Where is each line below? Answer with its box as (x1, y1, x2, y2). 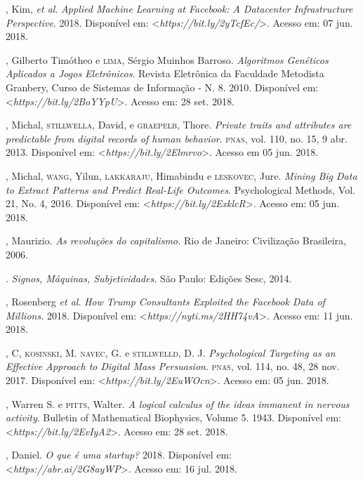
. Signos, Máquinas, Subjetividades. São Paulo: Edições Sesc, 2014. (6, 270, 292, 285)
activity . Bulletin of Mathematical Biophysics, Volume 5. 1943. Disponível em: (6, 410, 341, 425)
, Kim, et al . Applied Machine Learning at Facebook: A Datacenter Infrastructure (6, 1, 353, 15)
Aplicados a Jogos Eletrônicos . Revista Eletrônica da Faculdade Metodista (6, 66, 324, 81)
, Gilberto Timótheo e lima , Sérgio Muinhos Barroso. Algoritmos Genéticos (6, 52, 329, 67)
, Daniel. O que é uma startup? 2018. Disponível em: (6, 447, 232, 462)
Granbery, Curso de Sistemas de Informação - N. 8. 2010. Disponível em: (6, 79, 319, 94)
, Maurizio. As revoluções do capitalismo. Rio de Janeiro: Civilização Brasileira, (6, 233, 346, 248)
